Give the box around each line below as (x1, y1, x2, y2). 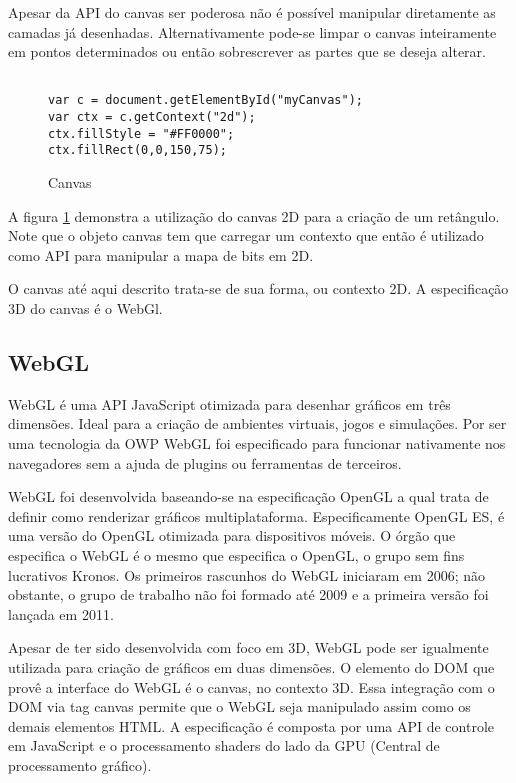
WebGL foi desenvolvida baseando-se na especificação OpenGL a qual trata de (8, 486, 489, 507)
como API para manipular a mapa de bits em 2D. (8, 244, 314, 265)
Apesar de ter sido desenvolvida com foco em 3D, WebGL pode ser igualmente (8, 637, 489, 658)
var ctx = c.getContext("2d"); (48, 110, 256, 125)
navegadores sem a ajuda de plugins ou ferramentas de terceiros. (8, 452, 402, 473)
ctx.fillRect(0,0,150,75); (48, 143, 227, 158)
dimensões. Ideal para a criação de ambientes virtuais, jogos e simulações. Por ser (8, 413, 507, 434)
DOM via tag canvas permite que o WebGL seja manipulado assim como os (8, 696, 471, 717)
